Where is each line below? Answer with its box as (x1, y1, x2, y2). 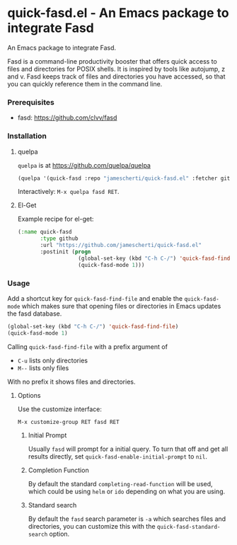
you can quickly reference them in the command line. (7, 79, 163, 88)
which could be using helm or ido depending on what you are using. (28, 487, 226, 495)
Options (17, 391, 41, 399)
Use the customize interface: (17, 405, 103, 413)
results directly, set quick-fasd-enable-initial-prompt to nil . (28, 452, 207, 461)
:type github (40, 235, 79, 242)
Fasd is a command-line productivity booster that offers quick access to (7, 57, 217, 65)
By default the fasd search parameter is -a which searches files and (28, 515, 226, 523)
